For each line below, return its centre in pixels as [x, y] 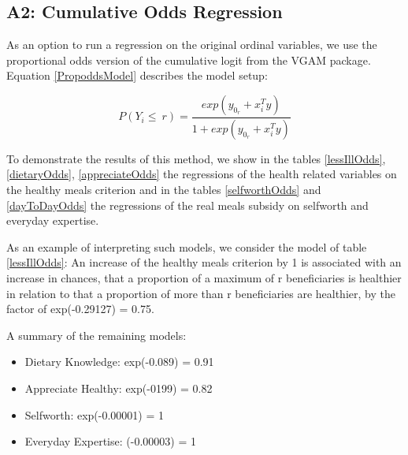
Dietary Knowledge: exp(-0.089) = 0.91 [119, 362]
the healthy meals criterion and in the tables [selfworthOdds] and [164, 190]
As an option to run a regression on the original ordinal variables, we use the [192, 45]
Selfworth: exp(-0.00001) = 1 [95, 414]
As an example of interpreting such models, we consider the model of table [187, 246]
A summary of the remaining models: [96, 335]
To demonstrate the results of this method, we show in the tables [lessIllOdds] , [196, 158]
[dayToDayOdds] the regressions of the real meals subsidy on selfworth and [187, 205]
